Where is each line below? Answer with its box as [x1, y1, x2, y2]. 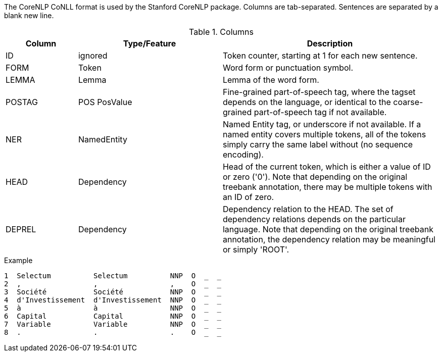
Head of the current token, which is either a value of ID [222, 162, 431, 172]
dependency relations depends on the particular [222, 214, 406, 224]
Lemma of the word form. [222, 75, 319, 85]
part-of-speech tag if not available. [254, 107, 387, 117]
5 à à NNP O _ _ [4, 304, 221, 312]
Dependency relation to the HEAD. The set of [222, 204, 394, 214]
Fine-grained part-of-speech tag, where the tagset [222, 87, 416, 97]
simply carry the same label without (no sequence [222, 139, 413, 149]
